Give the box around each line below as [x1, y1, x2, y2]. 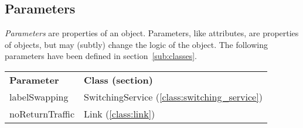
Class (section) [84, 72, 153, 87]
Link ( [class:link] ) [84, 106, 155, 120]
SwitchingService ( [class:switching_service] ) [84, 89, 263, 103]
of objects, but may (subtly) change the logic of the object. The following [5, 38, 268, 50]
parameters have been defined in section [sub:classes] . [5, 50, 197, 62]
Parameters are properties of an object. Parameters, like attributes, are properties [5, 27, 299, 39]
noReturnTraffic [9, 106, 74, 120]
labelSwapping [9, 89, 69, 103]
